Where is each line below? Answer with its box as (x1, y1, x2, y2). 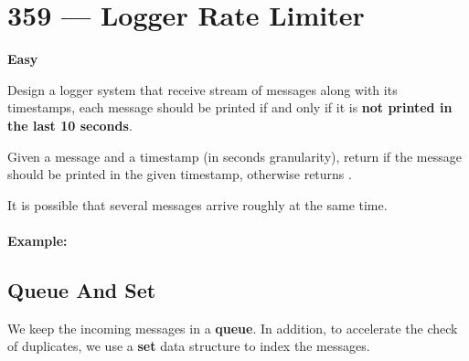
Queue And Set (7, 275, 156, 303)
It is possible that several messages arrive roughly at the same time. (7, 195, 388, 214)
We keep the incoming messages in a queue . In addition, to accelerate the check (7, 318, 458, 337)
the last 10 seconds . (7, 115, 133, 134)
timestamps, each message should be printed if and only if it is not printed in (7, 98, 453, 117)
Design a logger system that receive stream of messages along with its (7, 80, 398, 99)
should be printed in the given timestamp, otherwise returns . (7, 165, 352, 184)
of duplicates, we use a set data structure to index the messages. (7, 336, 370, 356)
